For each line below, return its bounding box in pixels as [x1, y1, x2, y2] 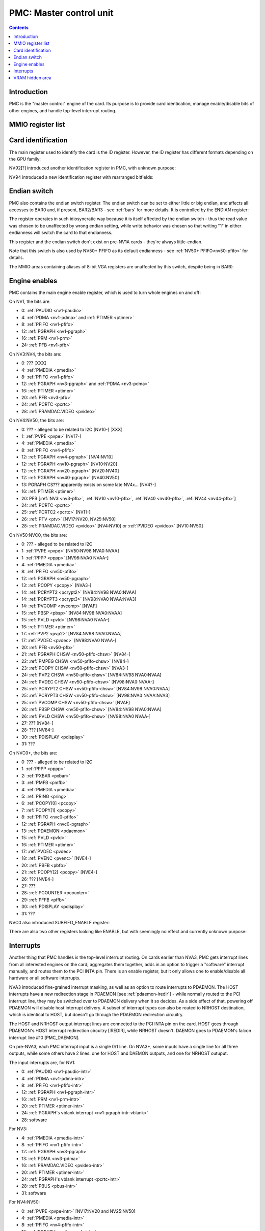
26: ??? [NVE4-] [21, 876, 54, 882]
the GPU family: [9, 156, 41, 162]
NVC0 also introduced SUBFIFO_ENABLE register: [9, 919, 110, 925]
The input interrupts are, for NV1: [9, 1059, 76, 1066]
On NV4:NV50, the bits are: [9, 418, 64, 423]
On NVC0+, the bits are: [9, 750, 57, 756]
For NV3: [9, 1126, 27, 1132]
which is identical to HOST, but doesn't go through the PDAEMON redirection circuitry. [9, 1012, 184, 1018]
